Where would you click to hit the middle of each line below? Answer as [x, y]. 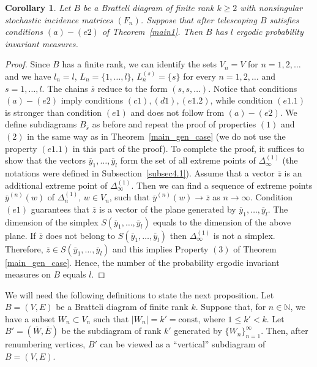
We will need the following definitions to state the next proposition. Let [140, 294]
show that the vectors [46, 160]
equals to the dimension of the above [222, 221]
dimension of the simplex [52, 221]
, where [211, 318]
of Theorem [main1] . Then [152, 32]
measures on [28, 274]
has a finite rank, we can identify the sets [140, 64]
